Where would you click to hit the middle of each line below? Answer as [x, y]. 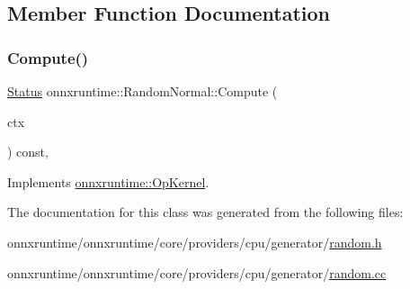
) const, [28, 152]
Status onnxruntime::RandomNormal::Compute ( [143, 91]
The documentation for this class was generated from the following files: [205, 212]
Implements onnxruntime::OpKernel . [108, 181]
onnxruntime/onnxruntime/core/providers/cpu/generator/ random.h [195, 242]
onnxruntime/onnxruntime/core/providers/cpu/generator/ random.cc [197, 272]
